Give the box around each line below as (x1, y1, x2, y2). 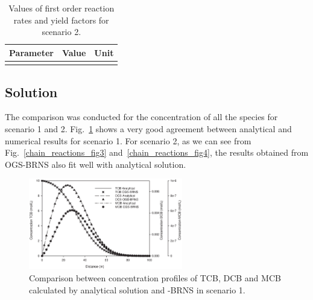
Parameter (9, 46, 54, 59)
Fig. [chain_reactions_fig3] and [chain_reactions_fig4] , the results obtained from (5, 146, 309, 159)
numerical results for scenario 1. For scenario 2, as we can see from (5, 134, 251, 147)
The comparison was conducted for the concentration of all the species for (5, 110, 278, 123)
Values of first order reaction (8, 2, 115, 14)
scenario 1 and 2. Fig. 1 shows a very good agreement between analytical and (5, 122, 292, 135)
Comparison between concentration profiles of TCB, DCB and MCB (29, 272, 281, 284)
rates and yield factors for (13, 13, 109, 26)
